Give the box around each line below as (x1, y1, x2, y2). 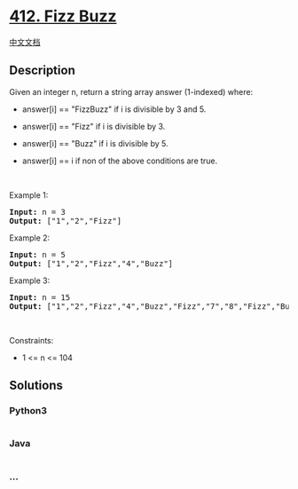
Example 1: (9, 189, 49, 201)
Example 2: (9, 233, 51, 243)
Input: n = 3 (9, 207, 67, 217)
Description (9, 63, 75, 78)
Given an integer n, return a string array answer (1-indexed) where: (9, 86, 254, 97)
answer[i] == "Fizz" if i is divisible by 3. (21, 121, 166, 131)
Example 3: (9, 275, 51, 286)
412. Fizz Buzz (9, 6, 117, 27)
